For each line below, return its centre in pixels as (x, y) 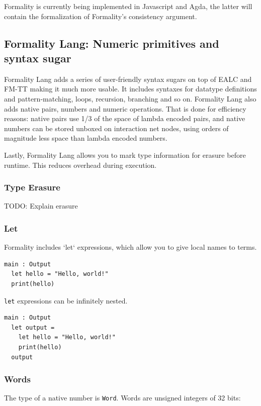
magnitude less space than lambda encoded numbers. (86, 138)
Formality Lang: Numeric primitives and (112, 43)
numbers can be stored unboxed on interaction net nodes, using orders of (116, 128)
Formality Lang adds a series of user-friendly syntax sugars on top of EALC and (128, 79)
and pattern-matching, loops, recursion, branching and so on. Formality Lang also (130, 98)
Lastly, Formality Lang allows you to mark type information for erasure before (125, 155)
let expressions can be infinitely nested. (66, 300)
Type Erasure (32, 187)
